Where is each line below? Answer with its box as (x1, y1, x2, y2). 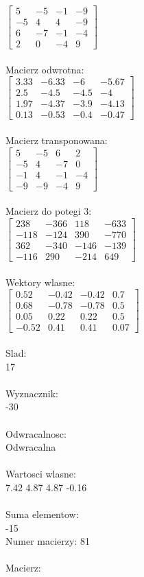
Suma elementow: (5, 507, 79, 521)
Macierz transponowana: (5, 133, 108, 148)
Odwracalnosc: (5, 426, 67, 440)
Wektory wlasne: (5, 274, 75, 289)
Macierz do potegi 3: (5, 204, 92, 218)
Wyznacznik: (5, 386, 59, 400)
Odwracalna (5, 440, 56, 454)
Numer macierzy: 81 (5, 534, 90, 548)
